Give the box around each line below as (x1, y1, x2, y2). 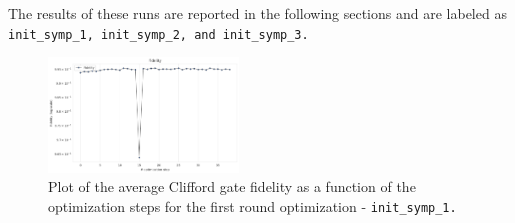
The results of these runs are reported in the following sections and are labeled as (8, 3, 507, 23)
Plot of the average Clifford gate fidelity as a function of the (48, 176, 416, 197)
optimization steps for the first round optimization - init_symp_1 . (48, 196, 457, 216)
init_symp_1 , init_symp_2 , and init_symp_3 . (8, 27, 309, 42)
